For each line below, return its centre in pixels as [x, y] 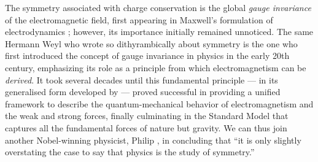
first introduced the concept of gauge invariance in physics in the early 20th [147, 56]
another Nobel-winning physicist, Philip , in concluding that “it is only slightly [153, 140]
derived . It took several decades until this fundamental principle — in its [142, 79]
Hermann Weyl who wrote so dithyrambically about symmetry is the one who [151, 43]
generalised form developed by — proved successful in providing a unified [143, 92]
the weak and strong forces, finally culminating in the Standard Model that [147, 116]
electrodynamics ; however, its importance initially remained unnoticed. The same [159, 32]
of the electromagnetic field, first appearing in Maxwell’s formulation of [139, 19]
